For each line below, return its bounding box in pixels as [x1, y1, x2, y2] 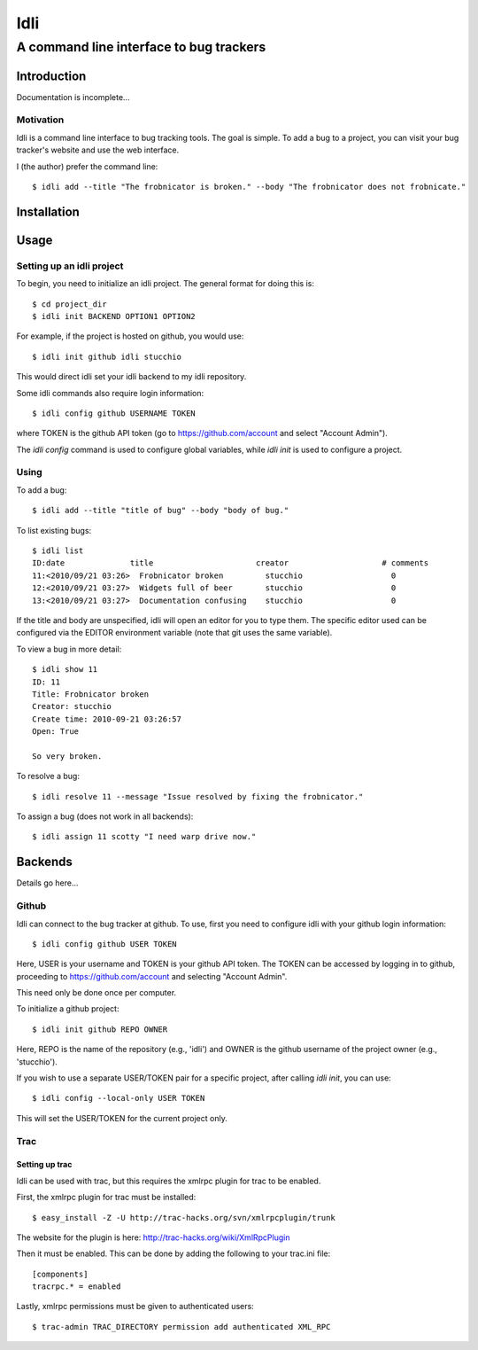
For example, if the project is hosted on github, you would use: [16, 331, 244, 341]
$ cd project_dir [32, 299, 107, 309]
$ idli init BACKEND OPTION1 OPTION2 [32, 311, 197, 321]
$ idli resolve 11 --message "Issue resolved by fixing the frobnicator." [32, 792, 364, 801]
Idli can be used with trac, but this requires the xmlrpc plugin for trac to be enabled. [16, 1175, 321, 1186]
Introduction [16, 68, 87, 83]
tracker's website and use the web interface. [16, 144, 180, 155]
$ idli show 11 [32, 665, 98, 675]
